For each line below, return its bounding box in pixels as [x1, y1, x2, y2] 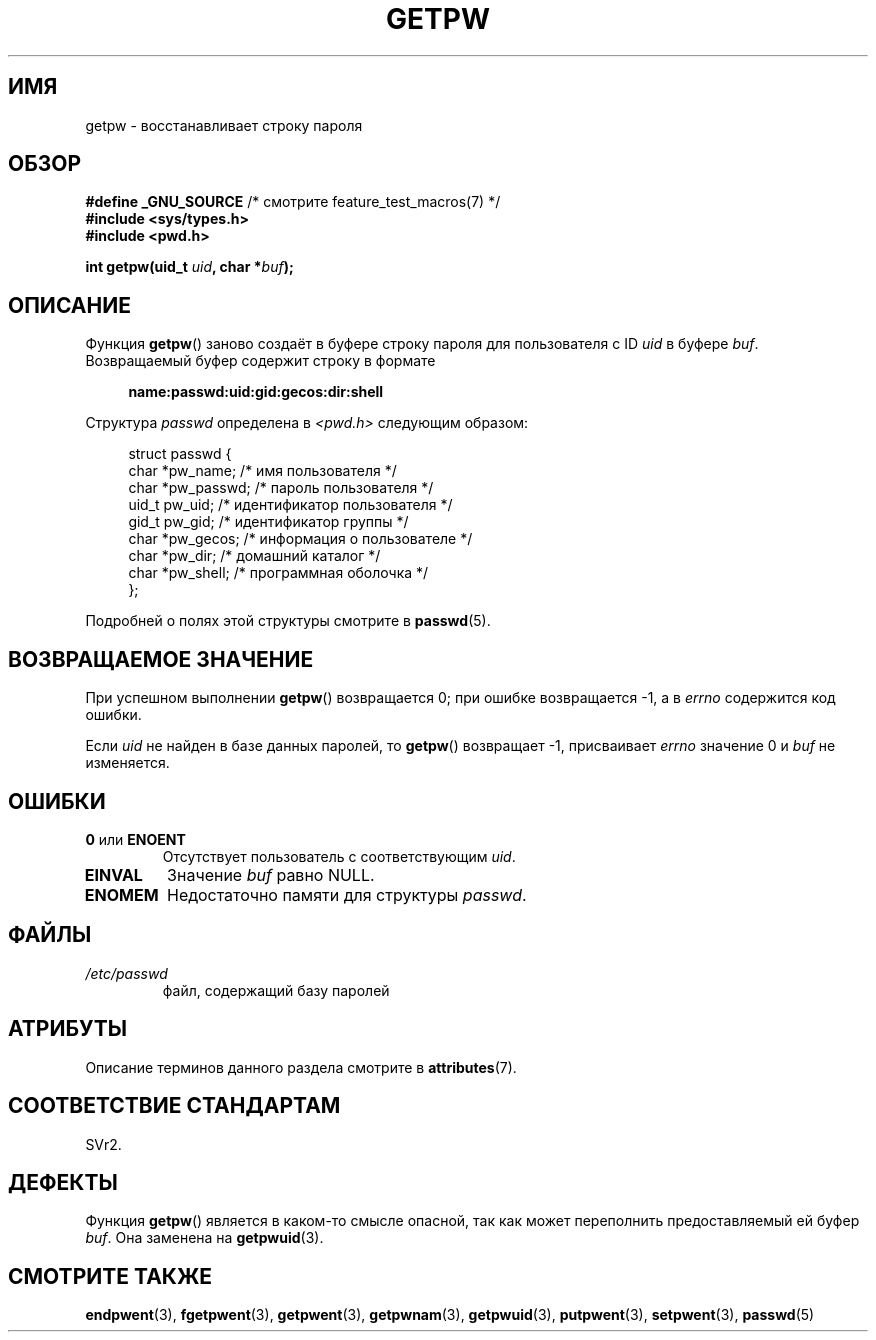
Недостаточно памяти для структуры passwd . [167, 884, 527, 905]
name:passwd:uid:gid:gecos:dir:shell [128, 383, 384, 401]
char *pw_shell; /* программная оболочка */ [128, 564, 429, 582]
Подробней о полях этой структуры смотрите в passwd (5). [85, 612, 491, 630]
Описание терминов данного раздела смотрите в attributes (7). [85, 1058, 517, 1076]
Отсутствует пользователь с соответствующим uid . [162, 847, 516, 865]
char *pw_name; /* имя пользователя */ [128, 462, 397, 480]
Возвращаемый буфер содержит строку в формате [85, 352, 436, 370]
